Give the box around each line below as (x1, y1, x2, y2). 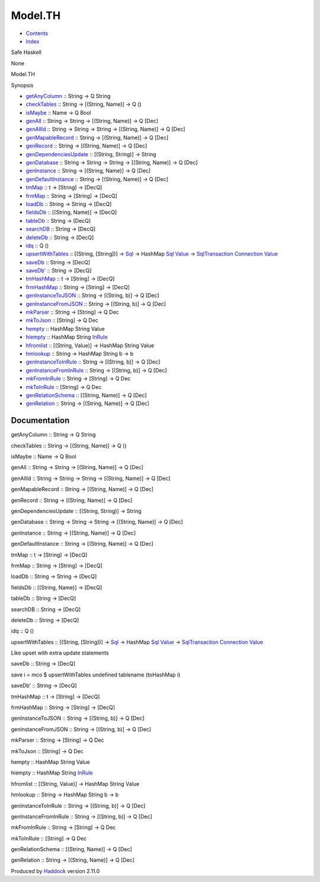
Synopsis (11, 81, 34, 88)
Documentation (11, 416, 70, 426)
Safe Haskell (11, 49, 41, 56)
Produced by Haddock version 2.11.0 (11, 867, 100, 874)
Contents (25, 30, 49, 37)
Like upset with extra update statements (11, 649, 109, 656)
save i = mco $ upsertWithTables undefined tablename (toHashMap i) (11, 671, 181, 678)
